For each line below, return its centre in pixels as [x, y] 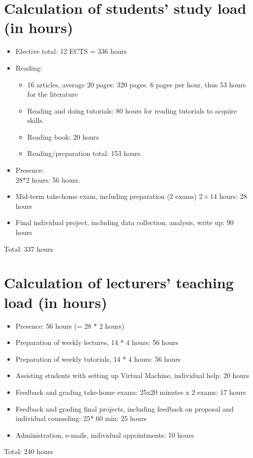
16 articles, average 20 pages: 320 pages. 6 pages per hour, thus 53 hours [137, 84]
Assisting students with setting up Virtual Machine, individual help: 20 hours [132, 375]
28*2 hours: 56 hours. [48, 179]
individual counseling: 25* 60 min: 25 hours [81, 418]
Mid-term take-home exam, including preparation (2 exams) [106, 196]
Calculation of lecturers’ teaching [119, 283]
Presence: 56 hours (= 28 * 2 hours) [70, 325]
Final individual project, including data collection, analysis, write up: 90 [125, 222]
